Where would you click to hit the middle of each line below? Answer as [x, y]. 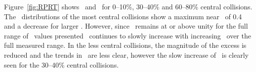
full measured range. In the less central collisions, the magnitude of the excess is [125, 45]
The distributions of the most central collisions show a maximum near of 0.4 [123, 16]
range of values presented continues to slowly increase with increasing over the [128, 35]
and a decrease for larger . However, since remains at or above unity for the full [126, 26]
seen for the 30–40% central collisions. [62, 64]
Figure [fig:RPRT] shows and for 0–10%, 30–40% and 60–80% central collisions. [128, 6]
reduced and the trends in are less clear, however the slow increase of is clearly [126, 54]
